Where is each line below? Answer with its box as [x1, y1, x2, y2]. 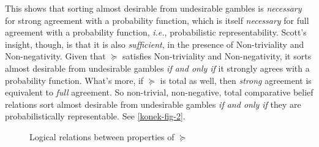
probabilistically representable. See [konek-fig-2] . [5, 110, 186, 123]
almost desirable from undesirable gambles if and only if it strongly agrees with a [5, 61, 310, 74]
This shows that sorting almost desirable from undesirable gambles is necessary [5, 2, 302, 14]
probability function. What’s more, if [5, 73, 144, 86]
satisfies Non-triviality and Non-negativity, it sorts [122, 50, 312, 62]
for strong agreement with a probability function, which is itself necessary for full [5, 13, 309, 26]
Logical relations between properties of [29, 130, 175, 143]
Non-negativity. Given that [5, 50, 106, 62]
